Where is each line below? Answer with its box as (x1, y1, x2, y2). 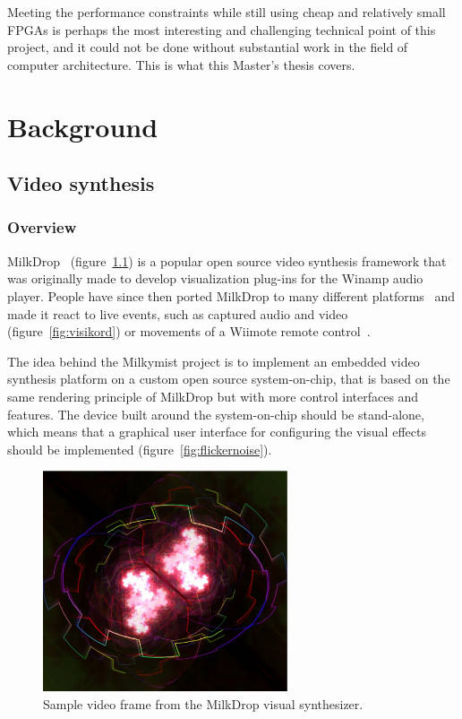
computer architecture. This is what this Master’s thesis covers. (7, 55, 355, 74)
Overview (7, 216, 77, 238)
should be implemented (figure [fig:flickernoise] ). (7, 439, 272, 458)
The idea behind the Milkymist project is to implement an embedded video (7, 351, 420, 370)
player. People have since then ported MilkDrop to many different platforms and (7, 286, 456, 305)
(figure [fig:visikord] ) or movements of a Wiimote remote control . (7, 322, 371, 341)
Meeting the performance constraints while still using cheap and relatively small (7, 3, 446, 21)
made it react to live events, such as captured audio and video (7, 304, 348, 323)
